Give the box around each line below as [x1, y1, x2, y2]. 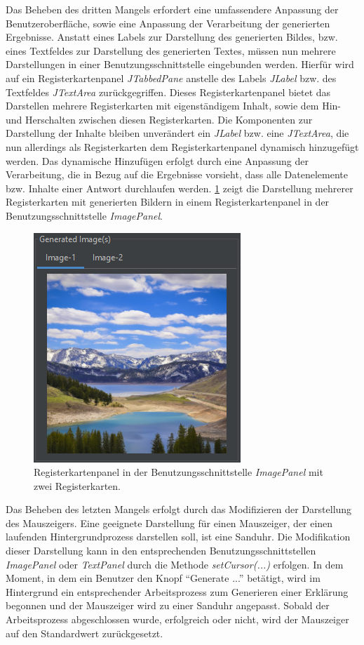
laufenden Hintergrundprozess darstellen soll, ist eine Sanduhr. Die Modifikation [6, 529, 351, 544]
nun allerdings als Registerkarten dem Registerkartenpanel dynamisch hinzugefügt [6, 139, 359, 154]
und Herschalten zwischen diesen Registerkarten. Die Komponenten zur [6, 112, 313, 126]
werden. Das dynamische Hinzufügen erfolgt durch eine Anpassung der [6, 153, 309, 168]
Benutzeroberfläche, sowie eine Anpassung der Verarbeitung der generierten [6, 15, 330, 30]
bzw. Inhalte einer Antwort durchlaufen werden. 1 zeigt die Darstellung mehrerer [6, 180, 353, 195]
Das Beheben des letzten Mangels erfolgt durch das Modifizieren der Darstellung [6, 502, 352, 517]
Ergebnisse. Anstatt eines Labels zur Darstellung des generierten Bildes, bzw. [6, 29, 338, 44]
